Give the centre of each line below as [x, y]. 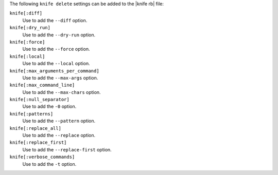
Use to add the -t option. [49, 164]
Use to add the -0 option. [49, 106]
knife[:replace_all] [36, 128]
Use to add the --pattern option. [59, 121]
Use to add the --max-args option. [60, 77]
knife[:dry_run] [30, 28]
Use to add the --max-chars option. [62, 92]
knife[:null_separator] [39, 100]
